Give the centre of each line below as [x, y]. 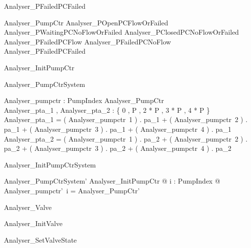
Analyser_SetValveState [41, 239]
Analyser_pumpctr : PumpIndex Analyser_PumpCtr [84, 100]
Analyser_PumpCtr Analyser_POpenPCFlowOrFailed [86, 22]
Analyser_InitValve [33, 223]
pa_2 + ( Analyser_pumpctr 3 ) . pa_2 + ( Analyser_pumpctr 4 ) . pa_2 [118, 148]
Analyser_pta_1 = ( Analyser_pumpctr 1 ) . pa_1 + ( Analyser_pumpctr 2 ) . [126, 119]
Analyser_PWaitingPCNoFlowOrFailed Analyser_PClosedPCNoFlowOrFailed [122, 32]
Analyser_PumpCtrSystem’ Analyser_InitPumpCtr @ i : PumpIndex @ [112, 181]
